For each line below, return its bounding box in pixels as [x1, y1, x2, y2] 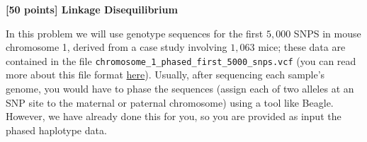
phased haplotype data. [6, 122, 107, 137]
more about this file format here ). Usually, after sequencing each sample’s [6, 67, 325, 82]
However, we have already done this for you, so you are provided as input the [6, 109, 341, 124]
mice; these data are [258, 40, 346, 54]
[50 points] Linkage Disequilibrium [6, 2, 178, 16]
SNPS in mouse [293, 25, 361, 40]
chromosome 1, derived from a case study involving [6, 40, 227, 54]
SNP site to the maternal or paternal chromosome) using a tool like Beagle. [6, 95, 334, 110]
